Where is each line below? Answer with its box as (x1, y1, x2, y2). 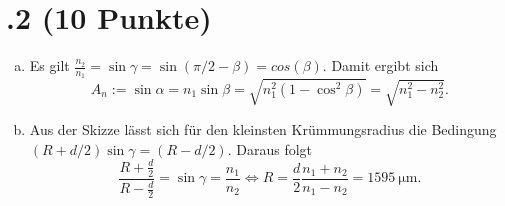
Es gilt (29, 55, 70, 76)
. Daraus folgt (227, 138, 313, 159)
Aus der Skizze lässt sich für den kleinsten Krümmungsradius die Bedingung (29, 119, 497, 140)
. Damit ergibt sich (322, 55, 439, 76)
